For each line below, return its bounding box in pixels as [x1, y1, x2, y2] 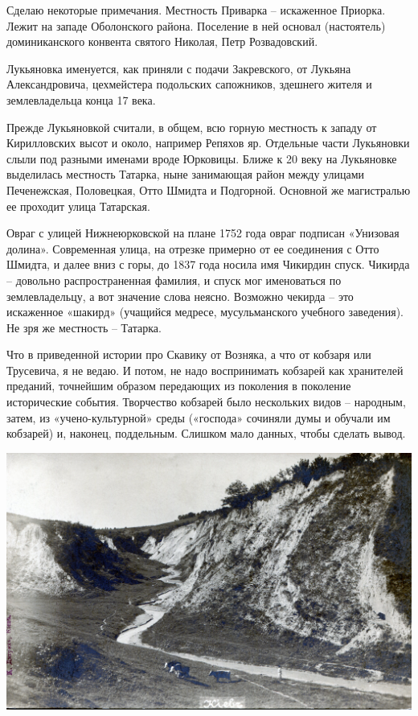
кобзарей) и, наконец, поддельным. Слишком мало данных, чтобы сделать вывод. [6, 425, 406, 442]
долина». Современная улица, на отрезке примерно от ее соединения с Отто [6, 240, 379, 257]
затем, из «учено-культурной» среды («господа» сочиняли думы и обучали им [6, 409, 391, 426]
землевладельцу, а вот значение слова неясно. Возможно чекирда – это [6, 287, 354, 304]
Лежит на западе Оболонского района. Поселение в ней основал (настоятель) [6, 17, 386, 34]
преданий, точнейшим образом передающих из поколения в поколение [6, 377, 351, 394]
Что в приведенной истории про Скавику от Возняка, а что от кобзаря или [6, 346, 371, 363]
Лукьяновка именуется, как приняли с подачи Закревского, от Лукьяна [6, 60, 351, 76]
